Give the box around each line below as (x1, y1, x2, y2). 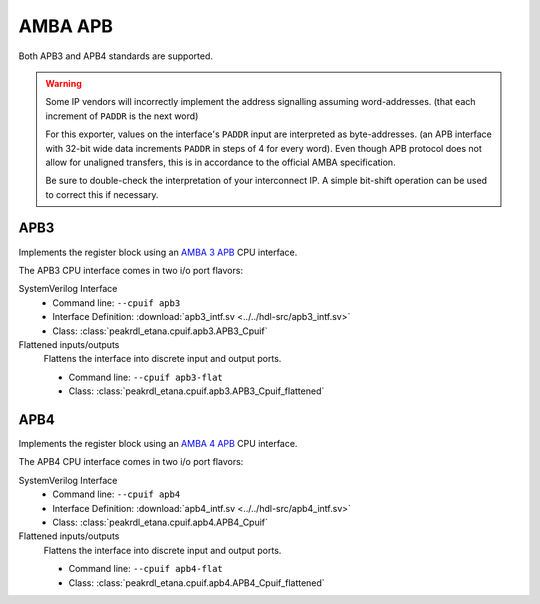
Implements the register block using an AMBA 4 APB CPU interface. (18, 438, 298, 449)
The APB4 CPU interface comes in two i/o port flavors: (18, 456, 244, 468)
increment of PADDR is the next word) (45, 110, 199, 122)
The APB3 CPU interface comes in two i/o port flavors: (18, 264, 244, 276)
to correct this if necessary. (45, 188, 159, 200)
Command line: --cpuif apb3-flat (68, 371, 224, 383)
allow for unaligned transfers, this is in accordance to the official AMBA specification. (45, 156, 396, 168)
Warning (45, 77, 82, 89)
